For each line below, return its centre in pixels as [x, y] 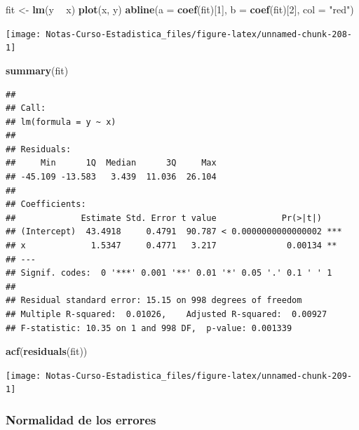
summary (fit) [37, 70]
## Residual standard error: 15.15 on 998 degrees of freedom [154, 301]
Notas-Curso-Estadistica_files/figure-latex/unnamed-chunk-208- [199, 34]
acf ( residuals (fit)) [47, 351]
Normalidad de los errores [81, 420]
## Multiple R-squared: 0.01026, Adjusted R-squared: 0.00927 [167, 314]
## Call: [26, 108]
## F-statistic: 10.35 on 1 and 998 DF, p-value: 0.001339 [149, 328]
